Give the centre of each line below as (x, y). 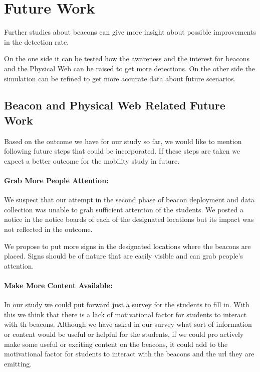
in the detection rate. (37, 41)
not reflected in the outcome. (48, 229)
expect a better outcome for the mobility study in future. (92, 160)
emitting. (18, 363)
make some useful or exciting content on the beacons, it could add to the (116, 344)
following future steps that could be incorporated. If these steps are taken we (122, 151)
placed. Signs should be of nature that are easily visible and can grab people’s (123, 256)
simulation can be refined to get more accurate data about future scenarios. (120, 78)
